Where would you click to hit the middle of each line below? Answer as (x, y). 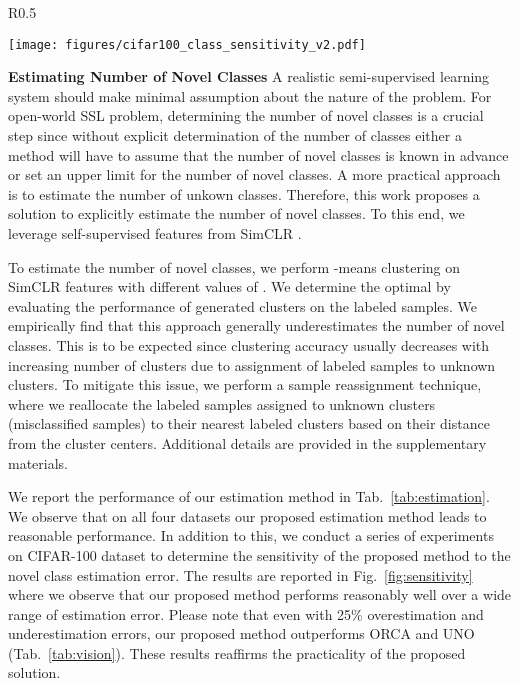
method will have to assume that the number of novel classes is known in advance (258, 154)
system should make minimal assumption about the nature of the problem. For (250, 95)
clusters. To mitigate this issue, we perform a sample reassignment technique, (245, 384)
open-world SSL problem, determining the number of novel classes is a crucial (246, 115)
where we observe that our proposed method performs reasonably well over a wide (260, 594)
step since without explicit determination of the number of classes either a (235, 135)
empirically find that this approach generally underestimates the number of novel (256, 325)
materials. (38, 462)
